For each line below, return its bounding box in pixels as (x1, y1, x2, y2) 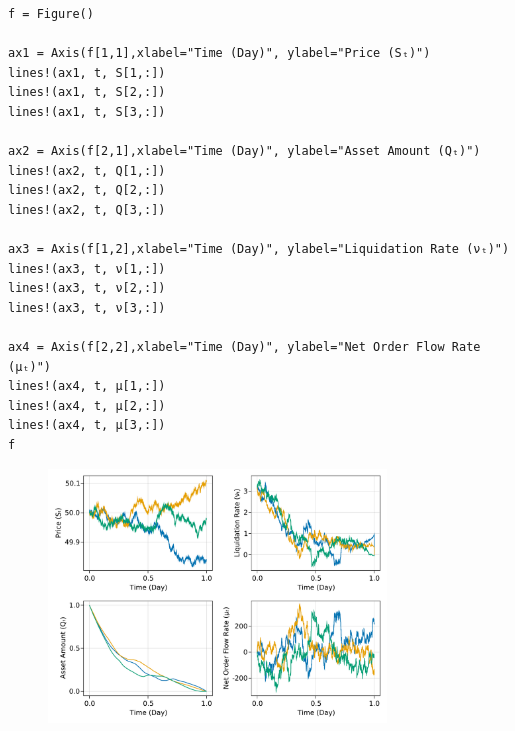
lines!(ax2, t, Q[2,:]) (8, 183, 166, 198)
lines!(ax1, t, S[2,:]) (8, 85, 166, 100)
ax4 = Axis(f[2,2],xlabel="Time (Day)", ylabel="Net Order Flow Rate (8, 340, 481, 355)
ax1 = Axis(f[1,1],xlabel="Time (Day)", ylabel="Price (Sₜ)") (8, 46, 431, 61)
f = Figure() (8, 7, 94, 21)
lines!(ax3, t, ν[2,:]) (8, 281, 166, 296)
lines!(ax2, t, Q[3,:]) (8, 202, 166, 217)
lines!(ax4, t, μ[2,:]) (8, 398, 166, 413)
